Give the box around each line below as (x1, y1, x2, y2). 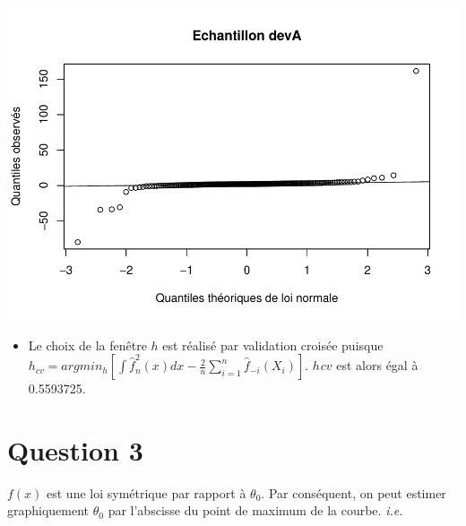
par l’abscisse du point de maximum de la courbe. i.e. (108, 501, 403, 520)
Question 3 (7, 431, 143, 468)
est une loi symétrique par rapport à (47, 483, 246, 502)
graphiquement (7, 501, 90, 520)
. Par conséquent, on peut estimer (261, 483, 446, 502)
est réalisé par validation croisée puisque (162, 335, 384, 354)
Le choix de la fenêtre (28, 335, 147, 354)
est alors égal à (336, 356, 419, 375)
